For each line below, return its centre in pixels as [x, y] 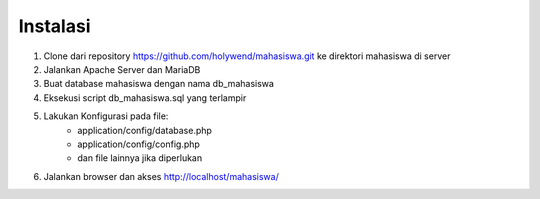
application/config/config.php [138, 144]
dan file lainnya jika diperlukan [140, 158]
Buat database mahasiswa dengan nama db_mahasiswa [159, 84]
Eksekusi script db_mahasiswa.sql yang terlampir [145, 97]
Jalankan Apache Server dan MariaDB [122, 69]
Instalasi [54, 26]
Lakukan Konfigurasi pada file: [106, 116]
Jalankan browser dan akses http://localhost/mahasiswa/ [161, 176]
